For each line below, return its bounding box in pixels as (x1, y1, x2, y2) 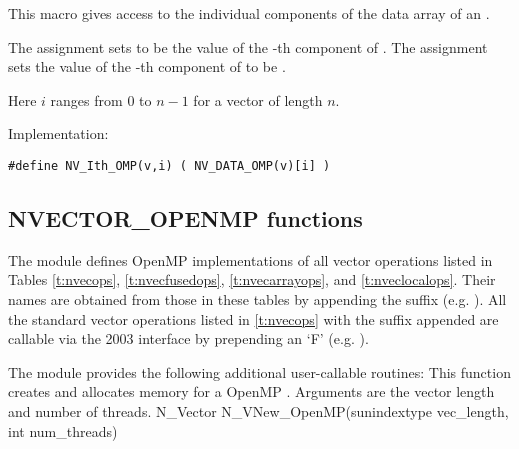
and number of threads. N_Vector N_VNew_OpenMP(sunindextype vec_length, (8, 400, 509, 421)
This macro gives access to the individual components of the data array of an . (8, 3, 490, 23)
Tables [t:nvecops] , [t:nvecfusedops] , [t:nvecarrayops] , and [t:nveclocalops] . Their (8, 269, 496, 290)
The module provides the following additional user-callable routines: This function (8, 361, 511, 382)
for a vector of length (193, 89, 323, 110)
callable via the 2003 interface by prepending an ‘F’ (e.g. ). (8, 328, 369, 349)
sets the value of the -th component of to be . (8, 56, 286, 77)
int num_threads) (8, 420, 118, 441)
